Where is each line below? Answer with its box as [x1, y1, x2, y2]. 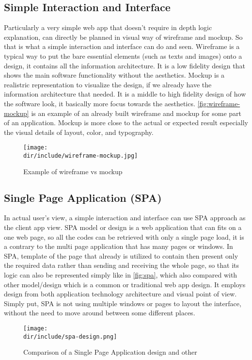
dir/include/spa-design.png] [23, 333, 117, 340]
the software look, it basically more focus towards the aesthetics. [4, 98, 195, 108]
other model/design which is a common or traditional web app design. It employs [4, 279, 246, 289]
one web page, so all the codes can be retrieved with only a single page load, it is [4, 231, 244, 242]
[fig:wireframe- [197, 98, 240, 108]
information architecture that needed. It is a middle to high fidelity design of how [4, 89, 246, 99]
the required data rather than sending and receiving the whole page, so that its [4, 260, 239, 270]
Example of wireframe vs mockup [23, 166, 123, 176]
